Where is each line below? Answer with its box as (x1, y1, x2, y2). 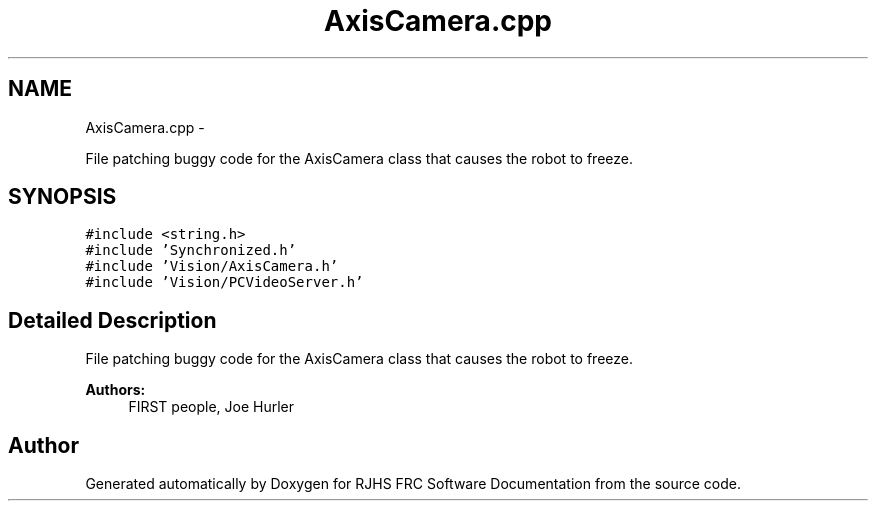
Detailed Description (8, 307, 217, 333)
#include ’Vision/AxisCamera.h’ (85, 258, 339, 275)
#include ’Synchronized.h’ (85, 242, 297, 259)
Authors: (85, 381, 146, 399)
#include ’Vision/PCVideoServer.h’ (85, 274, 364, 291)
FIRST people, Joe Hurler (128, 398, 295, 416)
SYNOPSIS (8, 184, 117, 210)
